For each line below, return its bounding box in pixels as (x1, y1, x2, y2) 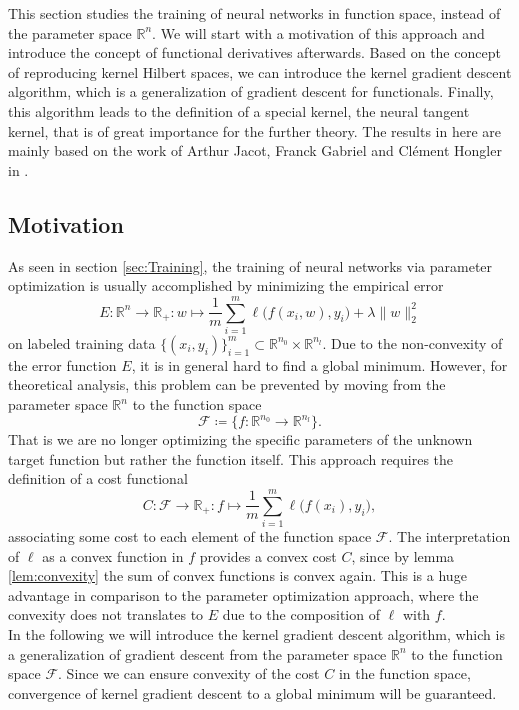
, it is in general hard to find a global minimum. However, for (131, 354, 508, 375)
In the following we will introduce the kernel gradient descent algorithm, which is (8, 624, 505, 645)
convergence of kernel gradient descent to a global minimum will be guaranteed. (8, 682, 497, 703)
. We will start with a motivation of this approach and (152, 22, 485, 43)
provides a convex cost (199, 545, 337, 566)
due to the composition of (222, 604, 380, 625)
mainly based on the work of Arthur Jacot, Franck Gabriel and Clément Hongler (8, 140, 502, 161)
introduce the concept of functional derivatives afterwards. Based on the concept (8, 42, 501, 63)
